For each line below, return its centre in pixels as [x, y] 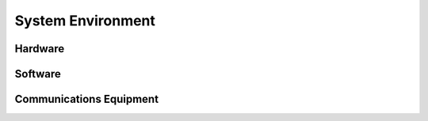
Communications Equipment [86, 99]
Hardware [40, 49]
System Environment [85, 21]
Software [38, 74]
